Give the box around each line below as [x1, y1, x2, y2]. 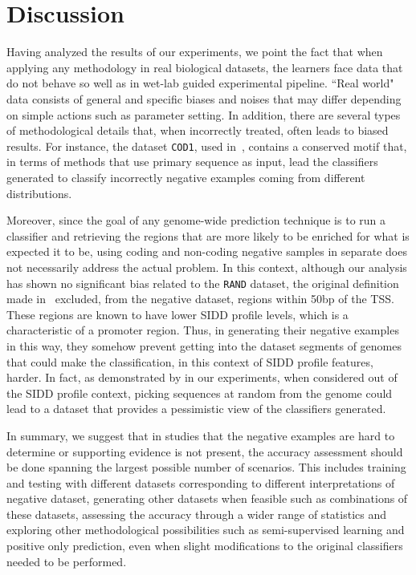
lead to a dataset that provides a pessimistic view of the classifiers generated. [6, 400, 386, 417]
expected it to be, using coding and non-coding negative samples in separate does [6, 243, 407, 260]
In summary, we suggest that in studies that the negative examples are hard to [6, 427, 395, 443]
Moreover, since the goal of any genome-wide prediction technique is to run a [6, 212, 386, 229]
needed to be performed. [6, 553, 127, 569]
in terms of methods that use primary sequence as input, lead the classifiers [6, 153, 378, 170]
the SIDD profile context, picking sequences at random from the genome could [6, 384, 393, 401]
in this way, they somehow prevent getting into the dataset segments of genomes [6, 337, 402, 354]
